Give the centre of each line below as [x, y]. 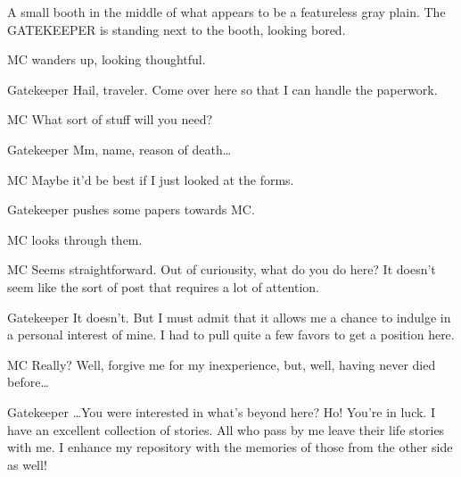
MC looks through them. [75, 239]
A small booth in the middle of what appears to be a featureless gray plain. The [226, 12]
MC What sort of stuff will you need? [110, 119]
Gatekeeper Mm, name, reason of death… [119, 149]
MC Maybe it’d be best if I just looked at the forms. [151, 179]
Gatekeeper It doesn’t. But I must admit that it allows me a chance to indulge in [229, 317]
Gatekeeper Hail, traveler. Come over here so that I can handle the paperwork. [222, 89]
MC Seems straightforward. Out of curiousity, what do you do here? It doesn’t [222, 269]
